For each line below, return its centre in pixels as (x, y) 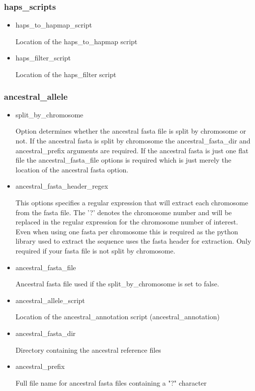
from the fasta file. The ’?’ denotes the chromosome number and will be (124, 212)
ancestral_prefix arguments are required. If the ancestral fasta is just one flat (132, 150)
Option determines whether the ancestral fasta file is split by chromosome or (131, 131)
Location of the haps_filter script (66, 74)
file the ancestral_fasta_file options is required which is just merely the (123, 160)
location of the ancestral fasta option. (72, 169)
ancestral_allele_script (50, 300)
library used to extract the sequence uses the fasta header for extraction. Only (133, 241)
